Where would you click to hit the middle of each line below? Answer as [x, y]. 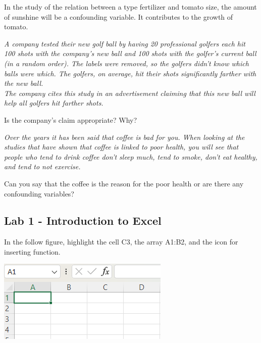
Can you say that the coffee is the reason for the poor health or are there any [124, 183]
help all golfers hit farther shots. [54, 103]
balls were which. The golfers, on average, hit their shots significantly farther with [130, 73]
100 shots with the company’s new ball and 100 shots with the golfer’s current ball [130, 53]
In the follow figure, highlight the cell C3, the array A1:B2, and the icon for [121, 242]
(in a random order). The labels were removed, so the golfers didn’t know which [126, 63]
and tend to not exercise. [42, 166]
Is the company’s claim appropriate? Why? [71, 119]
